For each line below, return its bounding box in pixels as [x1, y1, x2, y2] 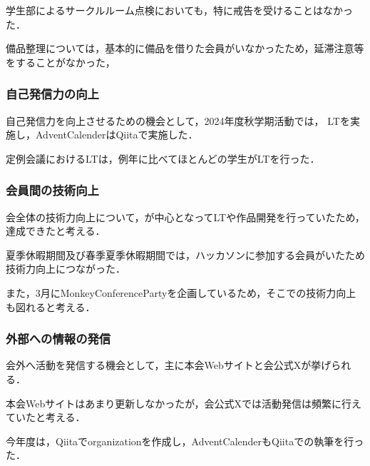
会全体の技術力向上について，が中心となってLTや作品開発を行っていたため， [6, 209, 365, 224]
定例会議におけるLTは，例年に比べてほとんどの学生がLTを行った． [6, 151, 320, 166]
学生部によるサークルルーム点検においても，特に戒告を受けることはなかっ [6, 3, 354, 17]
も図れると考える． [6, 299, 96, 314]
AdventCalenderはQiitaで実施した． [35, 127, 198, 142]
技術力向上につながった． [6, 261, 125, 276]
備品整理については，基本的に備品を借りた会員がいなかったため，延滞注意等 [6, 41, 364, 56]
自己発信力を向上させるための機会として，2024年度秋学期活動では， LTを [6, 113, 350, 128]
